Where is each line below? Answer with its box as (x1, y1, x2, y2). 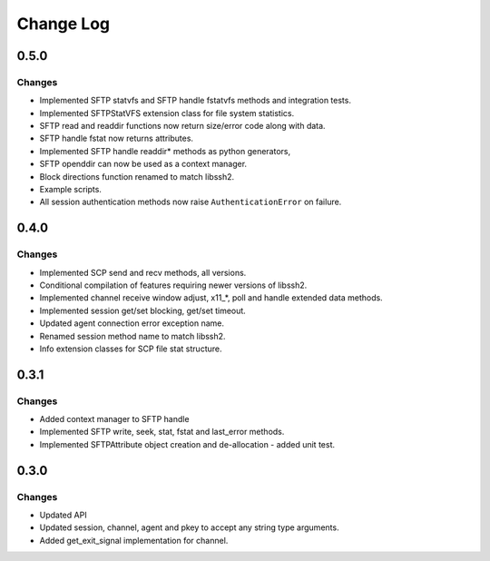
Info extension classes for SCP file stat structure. (39, 343, 222, 354)
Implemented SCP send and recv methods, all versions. (39, 267, 247, 278)
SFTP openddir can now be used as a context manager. (39, 159, 248, 170)
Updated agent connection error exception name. (39, 318, 224, 329)
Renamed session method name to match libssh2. (39, 330, 226, 341)
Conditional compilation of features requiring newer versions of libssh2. (39, 280, 308, 290)
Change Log (16, 14, 111, 34)
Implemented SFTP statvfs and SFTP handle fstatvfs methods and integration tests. (39, 95, 351, 106)
